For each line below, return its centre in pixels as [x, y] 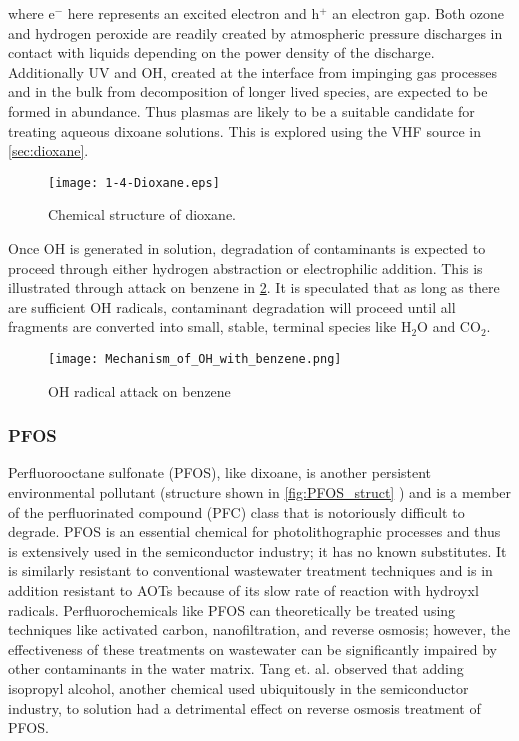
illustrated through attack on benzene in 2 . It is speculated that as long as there [254, 287]
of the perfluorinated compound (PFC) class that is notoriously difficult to [236, 511]
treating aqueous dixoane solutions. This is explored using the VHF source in [244, 130]
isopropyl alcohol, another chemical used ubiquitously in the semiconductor [238, 687]
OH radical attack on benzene [139, 390]
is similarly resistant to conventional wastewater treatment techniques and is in [250, 570]
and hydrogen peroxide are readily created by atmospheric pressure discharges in [255, 32]
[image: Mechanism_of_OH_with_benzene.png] [195, 358]
